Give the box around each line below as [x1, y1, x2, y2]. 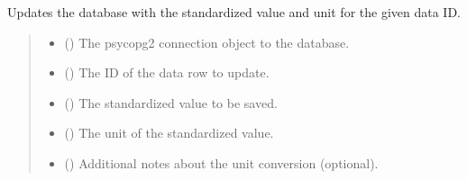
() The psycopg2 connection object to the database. [64, 32, 350, 51]
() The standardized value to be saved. [64, 93, 278, 112]
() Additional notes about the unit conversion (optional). [64, 153, 379, 172]
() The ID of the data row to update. [64, 63, 270, 82]
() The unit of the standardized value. [64, 123, 274, 142]
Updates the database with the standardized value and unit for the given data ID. [7, 3, 461, 21]
